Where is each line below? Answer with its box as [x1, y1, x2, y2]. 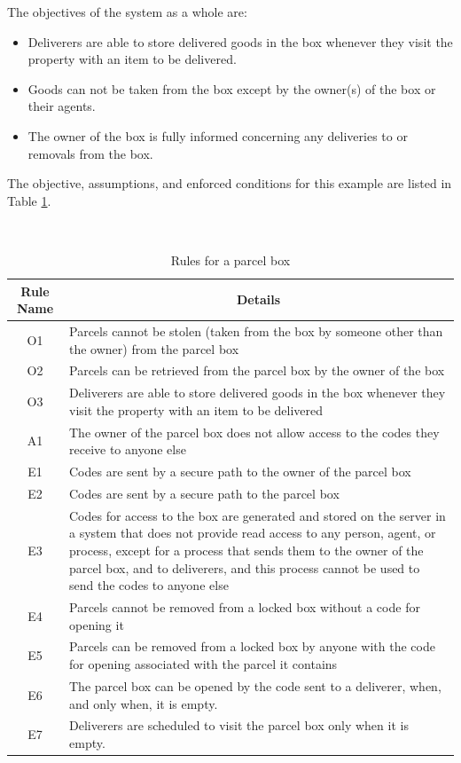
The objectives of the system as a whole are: [7, 3, 247, 20]
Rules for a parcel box [170, 250, 291, 269]
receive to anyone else [69, 440, 186, 459]
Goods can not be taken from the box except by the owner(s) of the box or [27, 79, 436, 98]
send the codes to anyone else [69, 576, 229, 594]
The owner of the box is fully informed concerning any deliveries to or [27, 126, 408, 145]
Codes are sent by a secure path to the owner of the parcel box [69, 462, 411, 481]
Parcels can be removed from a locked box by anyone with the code [69, 637, 435, 656]
